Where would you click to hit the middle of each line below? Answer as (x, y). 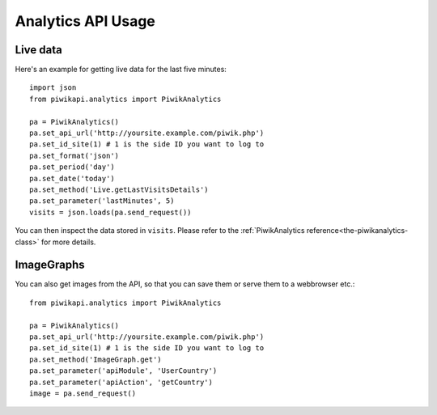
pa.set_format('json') (74, 155)
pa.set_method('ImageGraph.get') (95, 359)
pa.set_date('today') (72, 178)
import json (53, 88)
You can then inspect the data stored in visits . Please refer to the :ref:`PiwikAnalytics (160, 231)
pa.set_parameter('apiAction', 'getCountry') (121, 382)
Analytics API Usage (85, 21)
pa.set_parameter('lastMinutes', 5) (102, 201)
